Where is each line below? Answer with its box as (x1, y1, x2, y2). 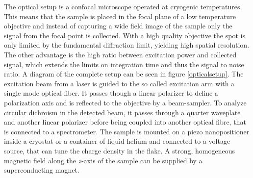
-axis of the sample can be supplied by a (81, 155, 202, 165)
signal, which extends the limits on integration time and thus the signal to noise (4, 59, 244, 69)
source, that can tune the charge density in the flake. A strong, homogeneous (4, 145, 235, 155)
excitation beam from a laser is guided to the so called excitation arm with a (4, 78, 235, 88)
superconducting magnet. (4, 165, 79, 175)
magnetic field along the (4, 155, 76, 165)
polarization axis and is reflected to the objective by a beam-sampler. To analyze (4, 97, 247, 107)
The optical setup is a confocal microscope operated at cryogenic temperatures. (4, 1, 242, 11)
